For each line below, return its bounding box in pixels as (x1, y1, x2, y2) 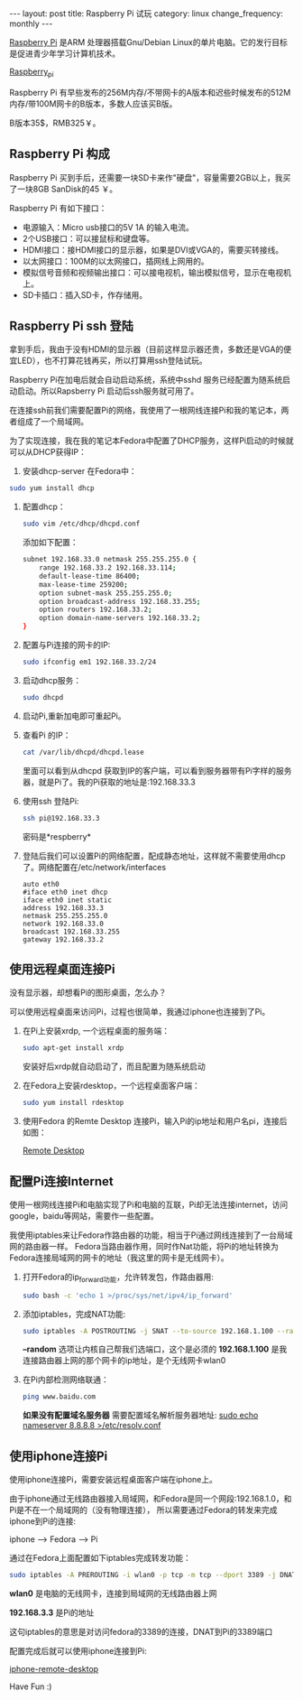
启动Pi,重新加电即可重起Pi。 (22, 711, 126, 721)
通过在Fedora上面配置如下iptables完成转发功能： (9, 1553, 191, 1564)
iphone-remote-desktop (9, 1664, 99, 1675)
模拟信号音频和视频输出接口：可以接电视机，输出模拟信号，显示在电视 (22, 266, 284, 277)
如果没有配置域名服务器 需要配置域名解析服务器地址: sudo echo (22, 1410, 259, 1421)
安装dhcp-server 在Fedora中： (22, 466, 137, 477)
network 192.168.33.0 (22, 919, 104, 928)
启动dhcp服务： (22, 674, 82, 685)
